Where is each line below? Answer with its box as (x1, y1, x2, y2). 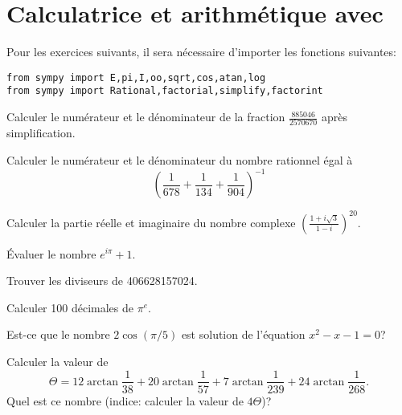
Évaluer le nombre (6, 245, 96, 262)
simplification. (6, 124, 76, 141)
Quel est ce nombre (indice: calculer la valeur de (6, 392, 244, 409)
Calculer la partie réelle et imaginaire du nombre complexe (6, 214, 296, 230)
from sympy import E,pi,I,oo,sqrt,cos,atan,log (6, 71, 266, 83)
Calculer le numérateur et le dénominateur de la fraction (6, 108, 285, 125)
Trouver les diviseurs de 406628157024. (6, 272, 198, 289)
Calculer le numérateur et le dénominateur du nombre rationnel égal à (6, 151, 353, 168)
